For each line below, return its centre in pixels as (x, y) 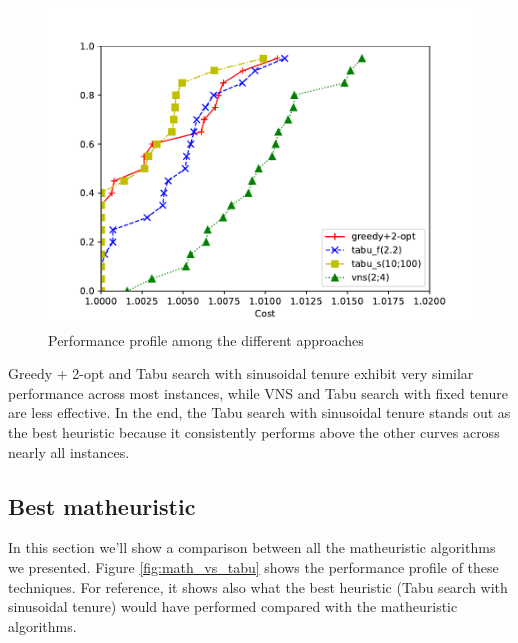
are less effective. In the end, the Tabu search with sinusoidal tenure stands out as (259, 412)
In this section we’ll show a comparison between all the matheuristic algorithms (252, 547)
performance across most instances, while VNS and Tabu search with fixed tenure (258, 392)
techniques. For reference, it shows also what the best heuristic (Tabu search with (258, 586)
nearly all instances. (69, 451)
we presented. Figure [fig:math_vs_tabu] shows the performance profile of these (253, 566)
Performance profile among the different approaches (206, 339)
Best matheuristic (102, 505)
